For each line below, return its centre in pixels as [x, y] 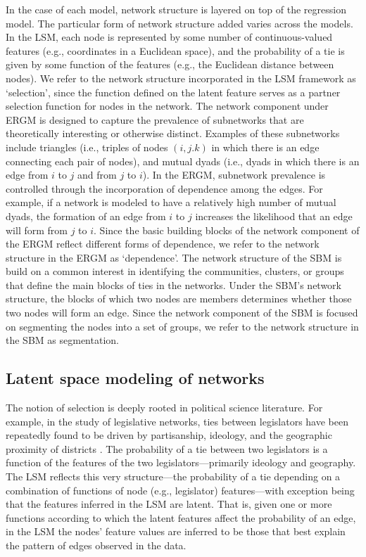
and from [97, 175]
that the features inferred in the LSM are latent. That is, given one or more [169, 504]
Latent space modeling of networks [135, 378]
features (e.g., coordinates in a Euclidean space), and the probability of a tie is [175, 50]
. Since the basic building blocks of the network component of [227, 230]
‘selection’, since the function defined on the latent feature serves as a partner [173, 92]
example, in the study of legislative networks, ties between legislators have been [177, 421]
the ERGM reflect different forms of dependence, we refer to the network [163, 244]
